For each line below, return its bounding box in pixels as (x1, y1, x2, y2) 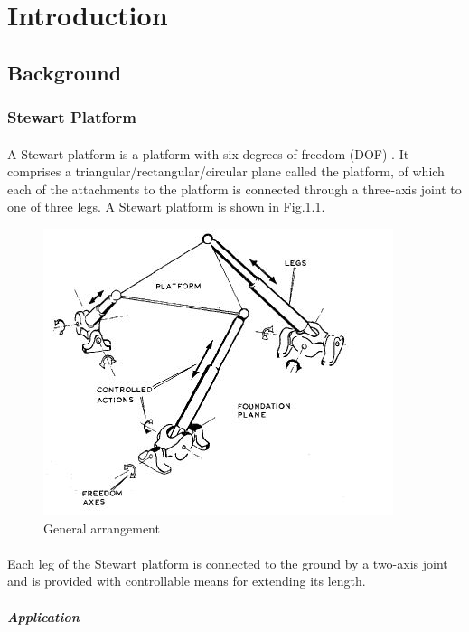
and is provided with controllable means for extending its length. (7, 571, 366, 590)
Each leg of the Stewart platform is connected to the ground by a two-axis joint (7, 553, 448, 572)
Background (7, 58, 122, 86)
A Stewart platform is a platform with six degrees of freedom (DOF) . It (7, 144, 409, 163)
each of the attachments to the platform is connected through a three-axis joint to (7, 179, 462, 198)
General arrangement (43, 518, 160, 537)
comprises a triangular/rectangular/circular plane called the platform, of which (7, 162, 445, 181)
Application (7, 607, 80, 626)
